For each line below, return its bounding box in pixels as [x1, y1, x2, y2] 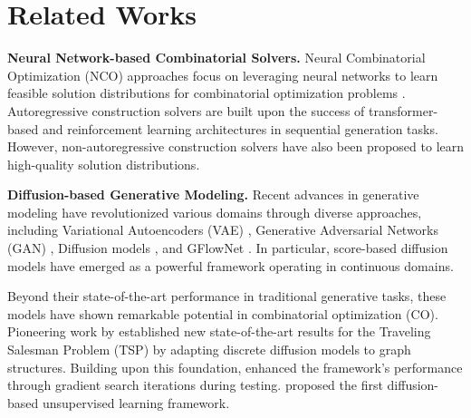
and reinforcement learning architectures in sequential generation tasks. [42, 119, 438, 138]
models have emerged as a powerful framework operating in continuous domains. [7, 256, 454, 275]
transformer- [369, 101, 438, 120]
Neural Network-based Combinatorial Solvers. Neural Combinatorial [7, 48, 426, 67]
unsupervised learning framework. [42, 393, 230, 412]
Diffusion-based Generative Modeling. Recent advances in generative [7, 185, 419, 204]
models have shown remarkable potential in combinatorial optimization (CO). [7, 304, 438, 323]
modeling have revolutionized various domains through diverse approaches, [7, 202, 422, 221]
